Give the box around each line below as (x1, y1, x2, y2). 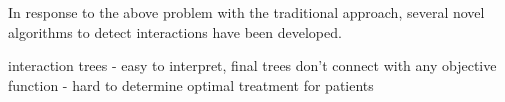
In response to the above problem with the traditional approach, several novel (8, 2, 485, 22)
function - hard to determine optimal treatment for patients (8, 74, 374, 95)
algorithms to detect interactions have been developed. (8, 21, 342, 42)
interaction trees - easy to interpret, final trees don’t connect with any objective (8, 55, 497, 76)
